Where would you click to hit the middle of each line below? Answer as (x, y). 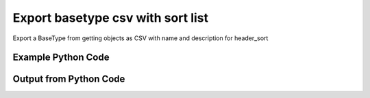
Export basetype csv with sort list (111, 18)
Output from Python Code (69, 79)
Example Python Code (61, 58)
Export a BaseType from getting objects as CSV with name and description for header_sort (140, 38)
